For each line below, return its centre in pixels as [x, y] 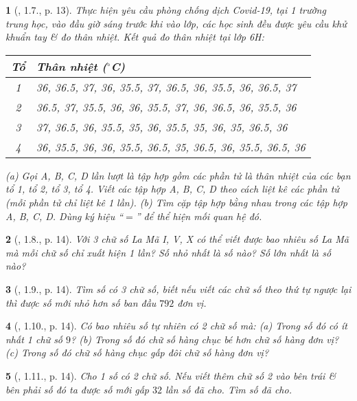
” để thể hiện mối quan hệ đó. [199, 216]
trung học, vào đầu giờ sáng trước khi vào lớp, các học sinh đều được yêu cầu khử [176, 23]
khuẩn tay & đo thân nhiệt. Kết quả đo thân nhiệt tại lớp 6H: [135, 37]
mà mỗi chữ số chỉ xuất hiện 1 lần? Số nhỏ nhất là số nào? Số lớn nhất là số [169, 252]
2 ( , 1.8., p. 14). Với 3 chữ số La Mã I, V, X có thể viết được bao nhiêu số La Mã [177, 239]
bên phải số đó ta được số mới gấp [77, 389]
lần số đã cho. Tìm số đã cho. [228, 389]
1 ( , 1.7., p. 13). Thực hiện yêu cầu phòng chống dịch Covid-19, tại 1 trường [166, 10]
